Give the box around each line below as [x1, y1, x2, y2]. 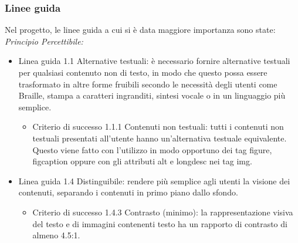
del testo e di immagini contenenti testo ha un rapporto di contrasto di [32, 217, 287, 230]
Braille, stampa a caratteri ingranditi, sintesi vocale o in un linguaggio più [18, 89, 286, 102]
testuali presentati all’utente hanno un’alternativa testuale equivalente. [32, 131, 287, 144]
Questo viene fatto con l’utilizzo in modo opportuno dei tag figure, [32, 143, 272, 156]
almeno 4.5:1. [32, 229, 80, 241]
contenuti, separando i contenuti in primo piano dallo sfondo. [18, 186, 238, 198]
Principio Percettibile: [5, 35, 83, 47]
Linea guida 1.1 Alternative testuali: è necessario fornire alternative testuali [18, 55, 290, 67]
